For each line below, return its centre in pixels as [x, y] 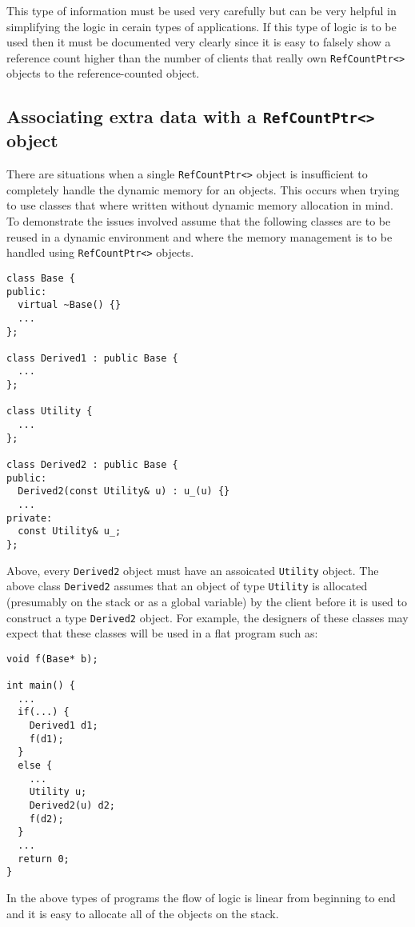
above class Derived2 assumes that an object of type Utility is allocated [187, 586]
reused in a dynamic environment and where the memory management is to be [200, 236]
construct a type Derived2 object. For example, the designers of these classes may [207, 617]
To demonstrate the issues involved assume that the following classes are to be [199, 221]
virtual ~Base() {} [70, 305]
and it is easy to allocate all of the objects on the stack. [143, 913]
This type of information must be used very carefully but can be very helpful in [202, 10]
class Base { [41, 278]
